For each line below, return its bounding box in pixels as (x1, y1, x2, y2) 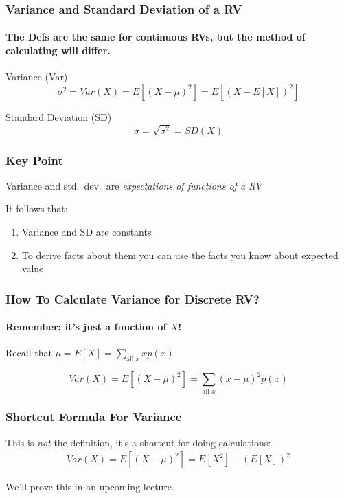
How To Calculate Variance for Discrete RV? (5, 290, 260, 307)
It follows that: (5, 201, 68, 216)
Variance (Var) (5, 69, 68, 84)
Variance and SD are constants (21, 225, 152, 239)
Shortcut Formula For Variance (5, 408, 182, 425)
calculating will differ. (5, 43, 111, 58)
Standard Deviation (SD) (5, 109, 112, 124)
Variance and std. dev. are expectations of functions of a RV (5, 178, 262, 192)
